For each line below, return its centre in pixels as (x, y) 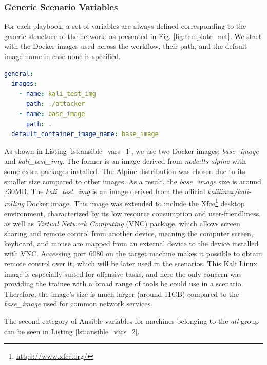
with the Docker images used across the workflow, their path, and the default (126, 46)
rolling (14, 203)
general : (19, 74)
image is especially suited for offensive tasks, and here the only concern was (123, 273)
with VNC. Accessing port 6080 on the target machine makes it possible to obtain (133, 253)
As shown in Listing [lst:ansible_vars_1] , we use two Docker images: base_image (131, 151)
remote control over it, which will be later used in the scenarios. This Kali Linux (131, 263)
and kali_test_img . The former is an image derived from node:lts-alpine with (125, 161)
